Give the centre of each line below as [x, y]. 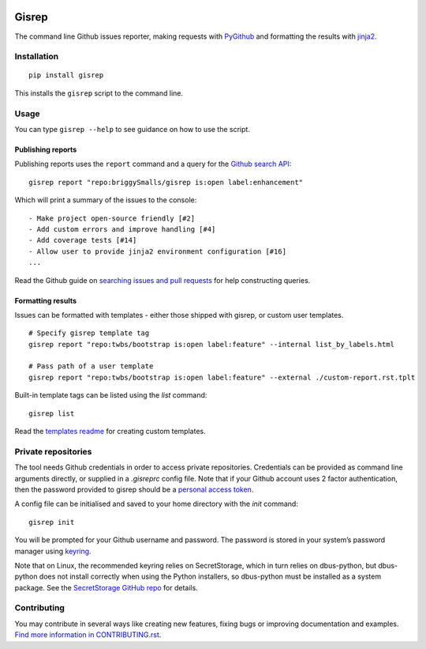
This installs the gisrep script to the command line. [99, 93]
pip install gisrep [66, 75]
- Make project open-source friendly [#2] [112, 218]
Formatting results [46, 300]
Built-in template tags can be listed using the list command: [111, 395]
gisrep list [52, 413]
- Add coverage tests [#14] [83, 240]
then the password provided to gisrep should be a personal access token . [134, 489]
